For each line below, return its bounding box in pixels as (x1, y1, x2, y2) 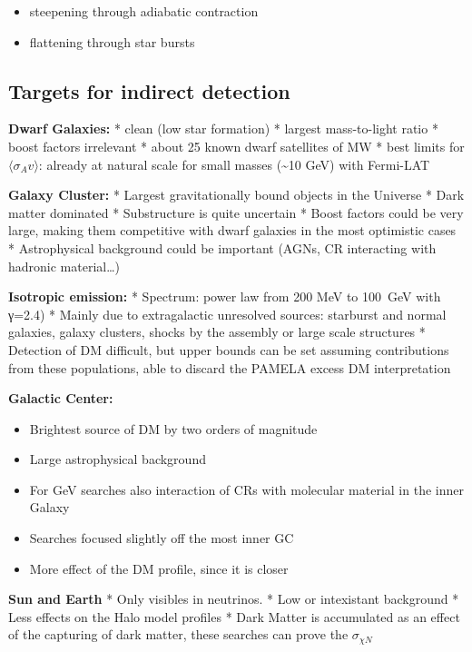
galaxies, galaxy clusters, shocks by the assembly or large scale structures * (8, 322, 426, 341)
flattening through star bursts (29, 32, 195, 51)
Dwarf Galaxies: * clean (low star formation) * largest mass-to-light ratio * (8, 119, 438, 138)
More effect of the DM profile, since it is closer (29, 558, 289, 578)
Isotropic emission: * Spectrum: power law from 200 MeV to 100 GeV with (8, 287, 441, 306)
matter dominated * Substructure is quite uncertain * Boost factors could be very (8, 203, 464, 222)
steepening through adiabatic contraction (29, 2, 259, 20)
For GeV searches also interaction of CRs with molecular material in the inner (29, 479, 464, 499)
